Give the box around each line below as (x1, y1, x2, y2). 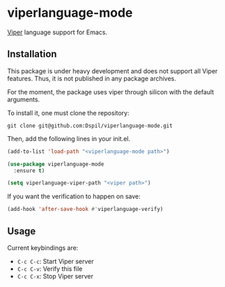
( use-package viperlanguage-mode (7, 161, 104, 168)
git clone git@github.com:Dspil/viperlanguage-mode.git (7, 122, 173, 129)
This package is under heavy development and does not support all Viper (7, 66, 218, 75)
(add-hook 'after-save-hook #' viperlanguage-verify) (7, 206, 164, 213)
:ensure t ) (13, 167, 45, 174)
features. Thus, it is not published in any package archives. (7, 74, 176, 82)
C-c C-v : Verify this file (17, 264, 83, 273)
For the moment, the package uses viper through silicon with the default (7, 87, 215, 96)
